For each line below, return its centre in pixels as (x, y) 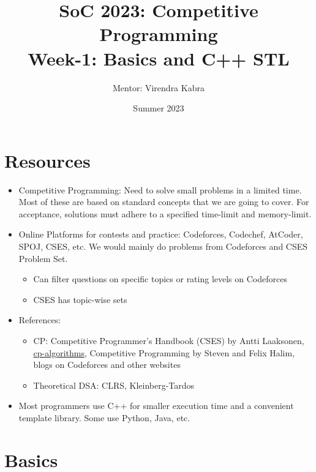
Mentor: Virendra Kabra (159, 87)
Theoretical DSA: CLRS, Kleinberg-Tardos (114, 385)
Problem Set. (43, 258)
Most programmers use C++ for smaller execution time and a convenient (156, 406)
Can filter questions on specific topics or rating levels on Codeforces (160, 279)
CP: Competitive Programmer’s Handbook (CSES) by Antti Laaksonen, (169, 340)
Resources (47, 160)
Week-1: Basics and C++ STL (159, 58)
